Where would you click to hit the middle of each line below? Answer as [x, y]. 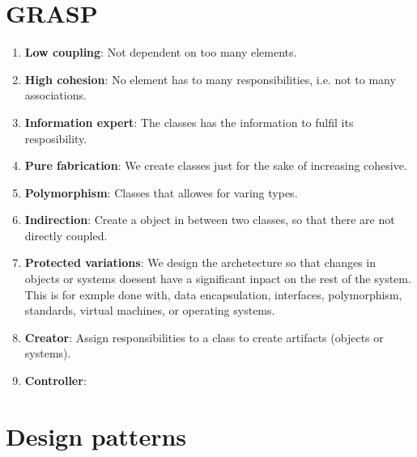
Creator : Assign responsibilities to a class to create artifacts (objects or [204, 337]
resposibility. [56, 138]
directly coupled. [66, 235]
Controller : [55, 381]
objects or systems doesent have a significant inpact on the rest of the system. [218, 279]
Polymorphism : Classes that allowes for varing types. [161, 192]
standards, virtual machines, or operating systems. [150, 310]
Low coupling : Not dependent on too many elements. [161, 52]
